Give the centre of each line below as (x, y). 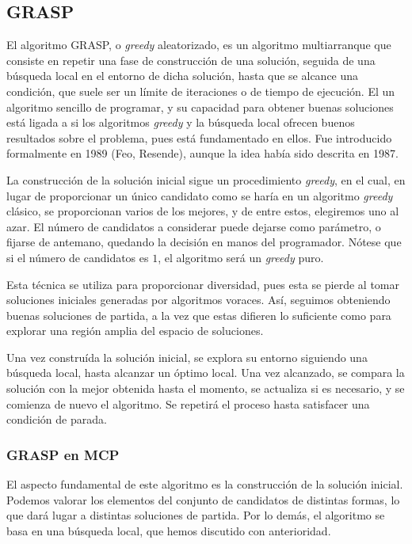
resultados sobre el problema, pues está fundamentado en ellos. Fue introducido (199, 137)
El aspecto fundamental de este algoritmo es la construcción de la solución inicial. (205, 484)
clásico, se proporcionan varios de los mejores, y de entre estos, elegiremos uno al (203, 211)
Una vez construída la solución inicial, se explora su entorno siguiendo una (187, 357)
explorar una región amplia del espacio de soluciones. (135, 331)
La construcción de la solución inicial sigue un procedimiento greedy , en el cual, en (206, 179)
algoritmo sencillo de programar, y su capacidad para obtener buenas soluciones (200, 107)
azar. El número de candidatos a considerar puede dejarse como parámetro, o (194, 226)
